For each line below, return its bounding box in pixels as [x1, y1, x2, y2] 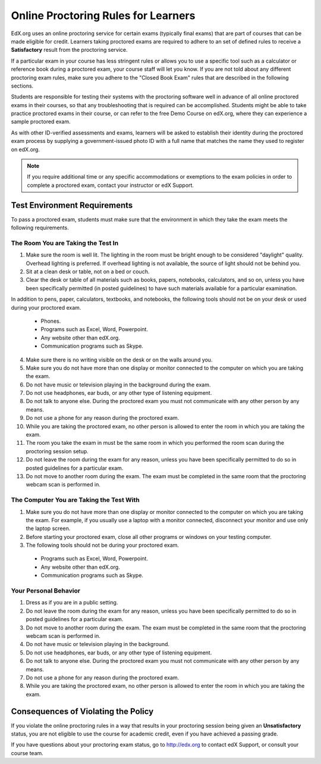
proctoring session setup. [26, 447, 89, 455]
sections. [11, 82, 34, 89]
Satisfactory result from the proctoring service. [11, 46, 128, 54]
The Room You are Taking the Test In [11, 239, 119, 247]
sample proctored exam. [11, 118, 71, 125]
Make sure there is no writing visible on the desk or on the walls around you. [26, 356, 213, 363]
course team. [11, 749, 44, 756]
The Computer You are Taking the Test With [11, 496, 140, 504]
